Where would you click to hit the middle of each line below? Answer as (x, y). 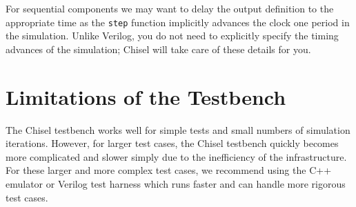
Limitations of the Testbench (146, 96)
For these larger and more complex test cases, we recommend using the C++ (169, 170)
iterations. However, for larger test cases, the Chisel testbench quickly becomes (172, 143)
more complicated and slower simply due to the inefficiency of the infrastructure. (176, 156)
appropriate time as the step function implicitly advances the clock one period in (178, 22)
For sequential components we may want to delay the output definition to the (170, 8)
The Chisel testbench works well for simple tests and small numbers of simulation (178, 129)
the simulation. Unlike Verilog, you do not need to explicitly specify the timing (172, 36)
